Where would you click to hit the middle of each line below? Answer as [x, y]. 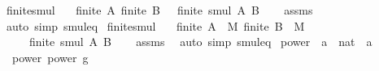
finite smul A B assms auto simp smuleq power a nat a [200, 42]
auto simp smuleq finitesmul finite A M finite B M [155, 25]
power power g [50, 57]
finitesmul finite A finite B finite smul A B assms [159, 10]
